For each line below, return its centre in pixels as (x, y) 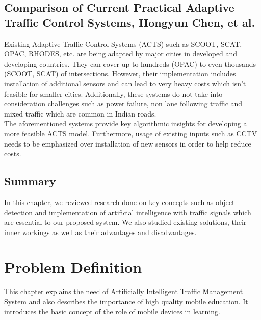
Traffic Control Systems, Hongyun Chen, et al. (130, 22)
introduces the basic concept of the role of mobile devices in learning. (112, 311)
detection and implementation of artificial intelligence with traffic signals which (128, 212)
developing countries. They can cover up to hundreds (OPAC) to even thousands (130, 63)
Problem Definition (73, 267)
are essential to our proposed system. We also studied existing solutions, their (125, 222)
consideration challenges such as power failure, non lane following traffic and (123, 104)
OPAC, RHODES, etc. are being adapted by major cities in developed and (121, 54)
